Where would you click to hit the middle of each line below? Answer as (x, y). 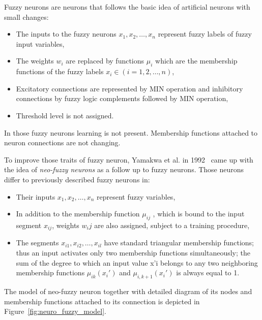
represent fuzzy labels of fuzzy (205, 34)
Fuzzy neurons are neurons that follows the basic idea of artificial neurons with (127, 7)
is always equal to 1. (208, 273)
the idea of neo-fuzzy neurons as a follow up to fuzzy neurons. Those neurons (124, 169)
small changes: (26, 17)
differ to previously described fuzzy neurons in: (77, 179)
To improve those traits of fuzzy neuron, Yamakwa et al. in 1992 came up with (129, 159)
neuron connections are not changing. (62, 142)
